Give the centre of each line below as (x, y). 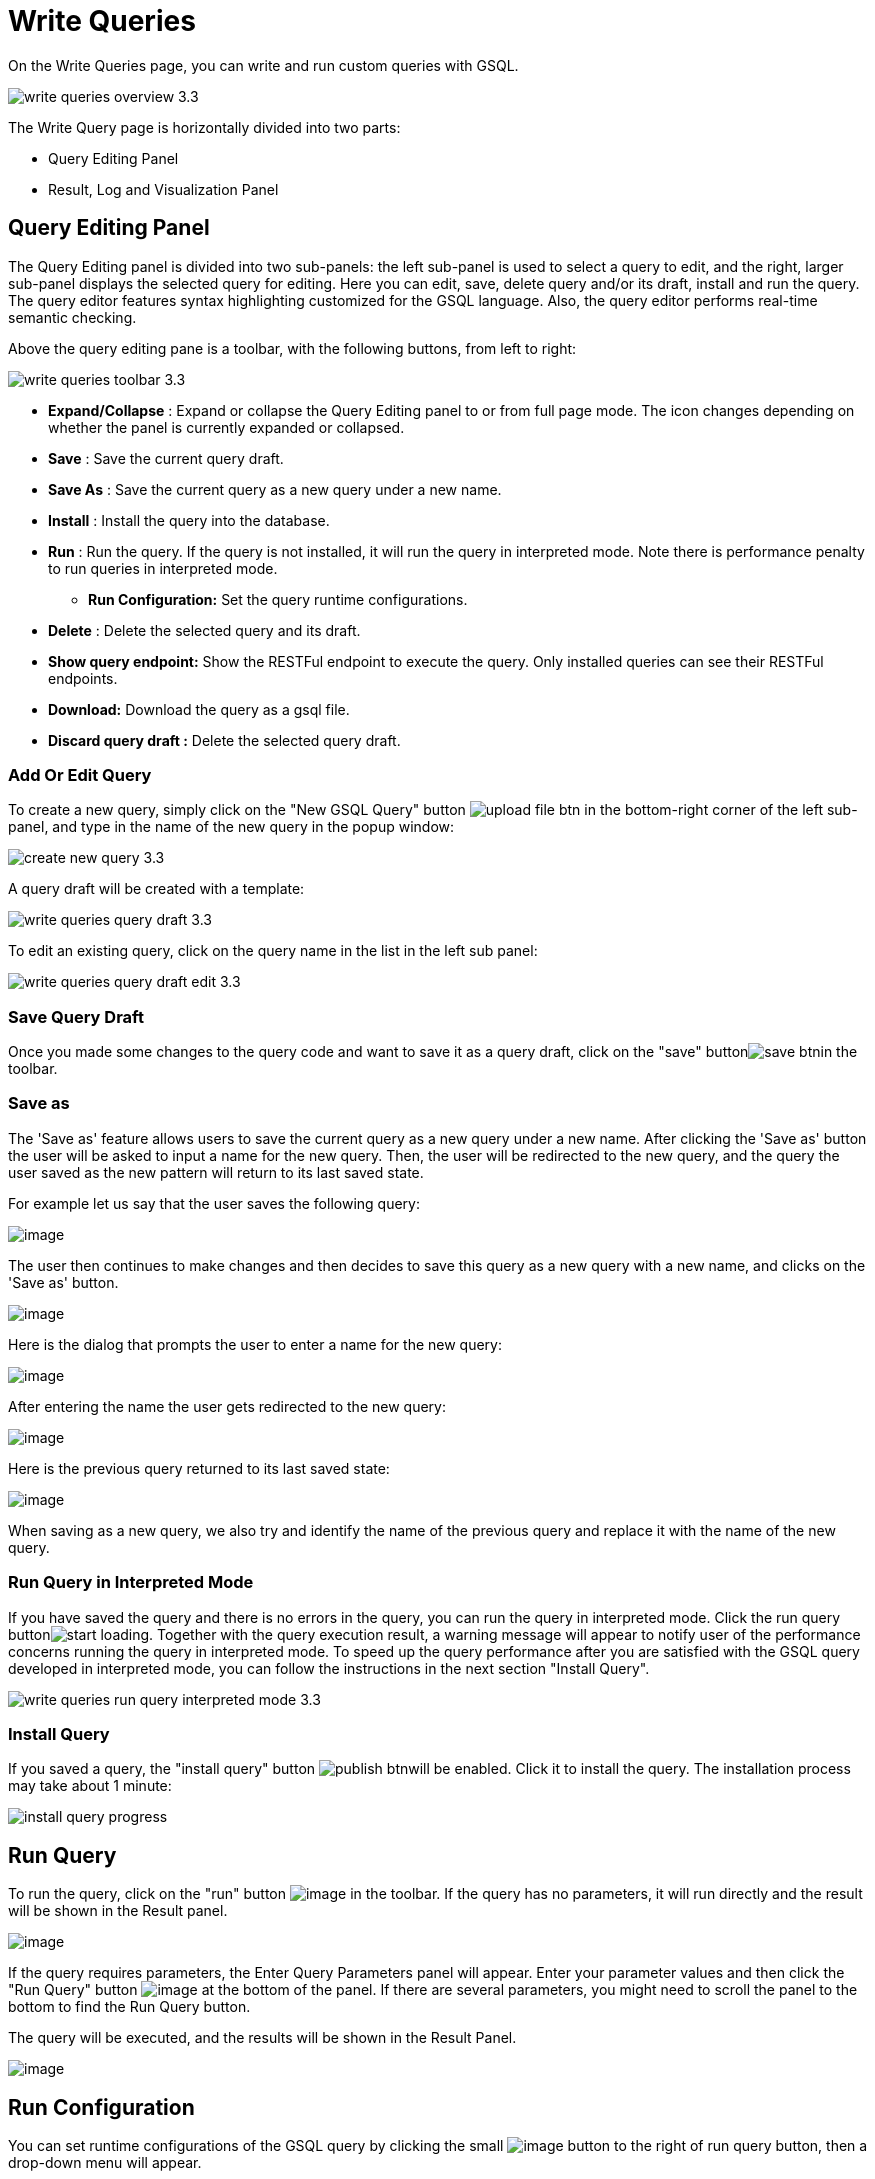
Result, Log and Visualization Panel (163, 189)
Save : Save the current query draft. (166, 458)
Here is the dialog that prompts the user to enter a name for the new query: (255, 1344)
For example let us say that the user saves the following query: (214, 1203)
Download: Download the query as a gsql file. (199, 709)
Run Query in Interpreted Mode (131, 1582)
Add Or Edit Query (80, 774)
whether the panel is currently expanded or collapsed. (226, 427)
